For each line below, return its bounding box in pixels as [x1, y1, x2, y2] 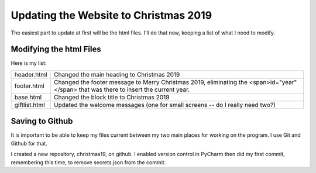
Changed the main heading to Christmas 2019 [53, 70, 180, 78]
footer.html [14, 82, 44, 90]
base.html [14, 93, 42, 101]
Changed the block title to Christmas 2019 [53, 93, 170, 101]
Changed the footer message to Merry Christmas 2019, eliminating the [53, 78, 248, 86]
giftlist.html [14, 101, 45, 109]
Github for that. [11, 140, 48, 147]
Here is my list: [11, 60, 47, 67]
